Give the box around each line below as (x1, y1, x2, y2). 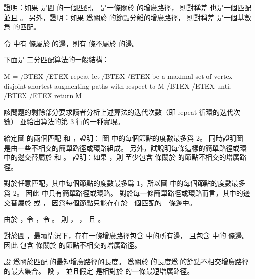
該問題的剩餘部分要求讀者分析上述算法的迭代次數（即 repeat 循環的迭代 (4, 106, 233, 117)
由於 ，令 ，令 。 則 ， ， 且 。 (4, 214, 105, 224)
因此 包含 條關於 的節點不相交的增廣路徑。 (4, 240, 141, 250)
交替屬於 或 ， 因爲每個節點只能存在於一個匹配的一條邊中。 (4, 197, 196, 207)
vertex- (214, 71, 235, 81)
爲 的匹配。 (4, 22, 41, 32)
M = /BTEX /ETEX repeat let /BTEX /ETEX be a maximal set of (4, 71, 212, 81)
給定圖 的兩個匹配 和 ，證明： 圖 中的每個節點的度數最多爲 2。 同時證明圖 (4, 132, 243, 143)
